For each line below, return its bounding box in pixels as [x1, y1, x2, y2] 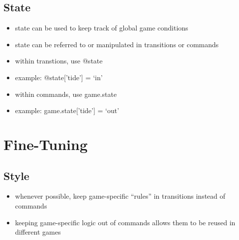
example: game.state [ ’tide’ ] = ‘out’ [15, 105, 119, 116]
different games [15, 227, 61, 237]
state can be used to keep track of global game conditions [15, 23, 188, 33]
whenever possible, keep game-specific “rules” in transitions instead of [15, 191, 226, 201]
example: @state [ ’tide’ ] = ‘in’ [15, 72, 103, 82]
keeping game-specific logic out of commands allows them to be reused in [15, 217, 236, 227]
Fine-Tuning [3, 134, 88, 154]
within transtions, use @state [15, 56, 103, 66]
